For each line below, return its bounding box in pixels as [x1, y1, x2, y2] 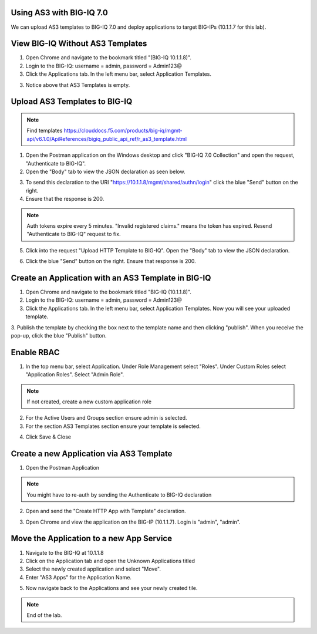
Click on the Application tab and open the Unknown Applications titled [25, 557, 195, 564]
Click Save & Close [25, 433, 72, 440]
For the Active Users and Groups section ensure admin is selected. [25, 414, 187, 421]
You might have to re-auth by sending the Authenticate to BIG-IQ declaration [26, 491, 212, 498]
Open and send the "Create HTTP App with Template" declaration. [25, 508, 186, 515]
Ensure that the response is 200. [25, 195, 104, 203]
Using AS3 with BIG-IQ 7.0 [11, 8, 108, 18]
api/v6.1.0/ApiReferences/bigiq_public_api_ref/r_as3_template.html [26, 135, 187, 142]
